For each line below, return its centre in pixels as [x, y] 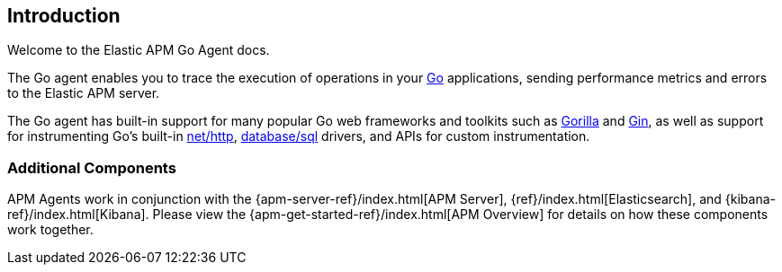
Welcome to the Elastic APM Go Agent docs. [139, 50]
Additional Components [92, 167]
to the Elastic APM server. [84, 93]
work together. [50, 230]
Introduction [64, 16]
